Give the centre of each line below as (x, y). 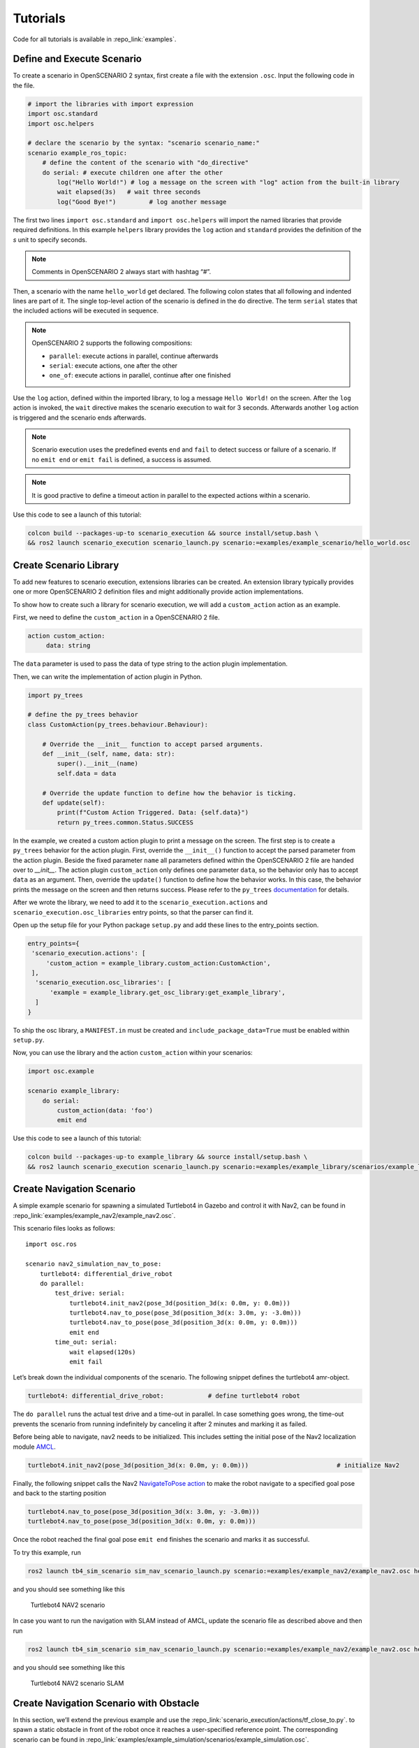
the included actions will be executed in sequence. (86, 310)
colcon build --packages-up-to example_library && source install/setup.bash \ (168, 1157)
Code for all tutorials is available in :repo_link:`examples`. (95, 39)
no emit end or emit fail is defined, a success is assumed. (122, 459)
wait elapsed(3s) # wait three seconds (129, 192)
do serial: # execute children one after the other (133, 172)
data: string (68, 646)
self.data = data (87, 773)
